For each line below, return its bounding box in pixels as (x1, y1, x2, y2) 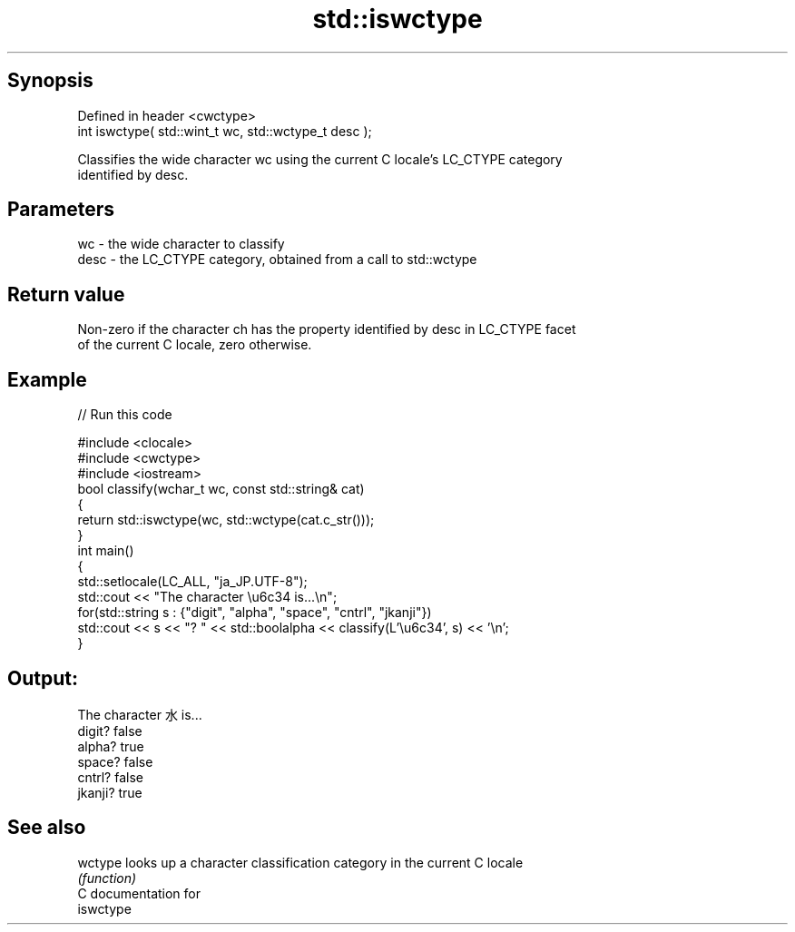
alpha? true (77, 738, 144, 754)
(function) (77, 869, 137, 886)
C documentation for (77, 885, 201, 901)
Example (7, 368, 87, 391)
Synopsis (7, 69, 93, 93)
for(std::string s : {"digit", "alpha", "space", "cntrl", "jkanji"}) (77, 604, 432, 621)
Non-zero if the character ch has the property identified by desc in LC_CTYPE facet (77, 321, 576, 338)
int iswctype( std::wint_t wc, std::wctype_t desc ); (77, 123, 372, 139)
